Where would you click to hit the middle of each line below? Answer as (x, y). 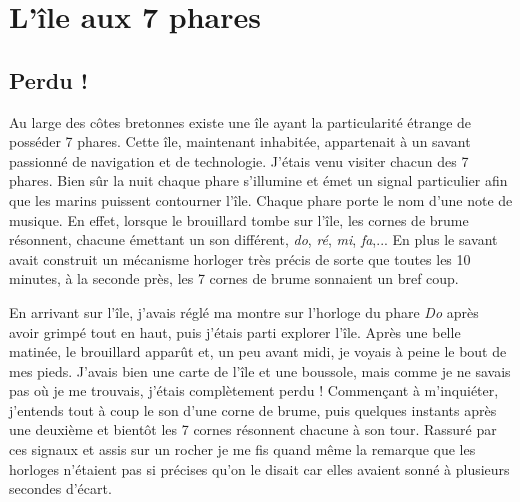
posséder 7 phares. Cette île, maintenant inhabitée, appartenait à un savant (240, 141)
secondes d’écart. (60, 488)
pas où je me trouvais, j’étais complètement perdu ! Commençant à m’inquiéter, (254, 390)
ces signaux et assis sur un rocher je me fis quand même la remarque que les (242, 449)
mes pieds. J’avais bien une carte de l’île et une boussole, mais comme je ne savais (260, 370)
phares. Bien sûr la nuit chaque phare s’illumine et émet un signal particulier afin (258, 180)
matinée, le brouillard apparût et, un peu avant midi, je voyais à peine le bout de (258, 351)
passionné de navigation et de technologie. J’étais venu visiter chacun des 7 (239, 160)
